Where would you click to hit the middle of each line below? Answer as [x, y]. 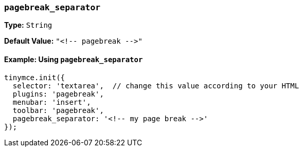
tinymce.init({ [35, 77]
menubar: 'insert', [52, 102]
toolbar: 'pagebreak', [58, 110]
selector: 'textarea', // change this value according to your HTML [156, 86]
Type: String [28, 25]
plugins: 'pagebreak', [58, 94]
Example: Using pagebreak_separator [74, 59]
